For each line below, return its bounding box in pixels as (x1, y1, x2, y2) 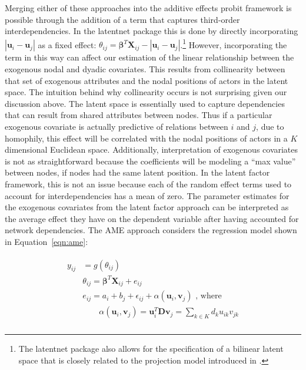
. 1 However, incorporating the (180, 36, 287, 51)
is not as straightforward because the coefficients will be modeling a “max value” (5, 154, 296, 167)
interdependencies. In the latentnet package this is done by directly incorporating (5, 25, 298, 37)
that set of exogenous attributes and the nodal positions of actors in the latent (5, 74, 288, 86)
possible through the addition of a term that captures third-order (5, 13, 240, 25)
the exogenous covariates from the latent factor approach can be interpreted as (5, 201, 289, 213)
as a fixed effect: (38, 38, 97, 51)
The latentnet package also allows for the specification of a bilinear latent (18, 342, 284, 355)
